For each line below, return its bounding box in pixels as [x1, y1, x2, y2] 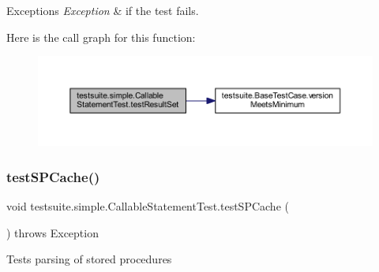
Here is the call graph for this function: [6, 28, 196, 45]
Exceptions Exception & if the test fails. [6, 2, 199, 18]
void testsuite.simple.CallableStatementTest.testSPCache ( [6, 198, 289, 214]
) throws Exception [6, 224, 99, 240]
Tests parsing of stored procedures [6, 251, 172, 267]
